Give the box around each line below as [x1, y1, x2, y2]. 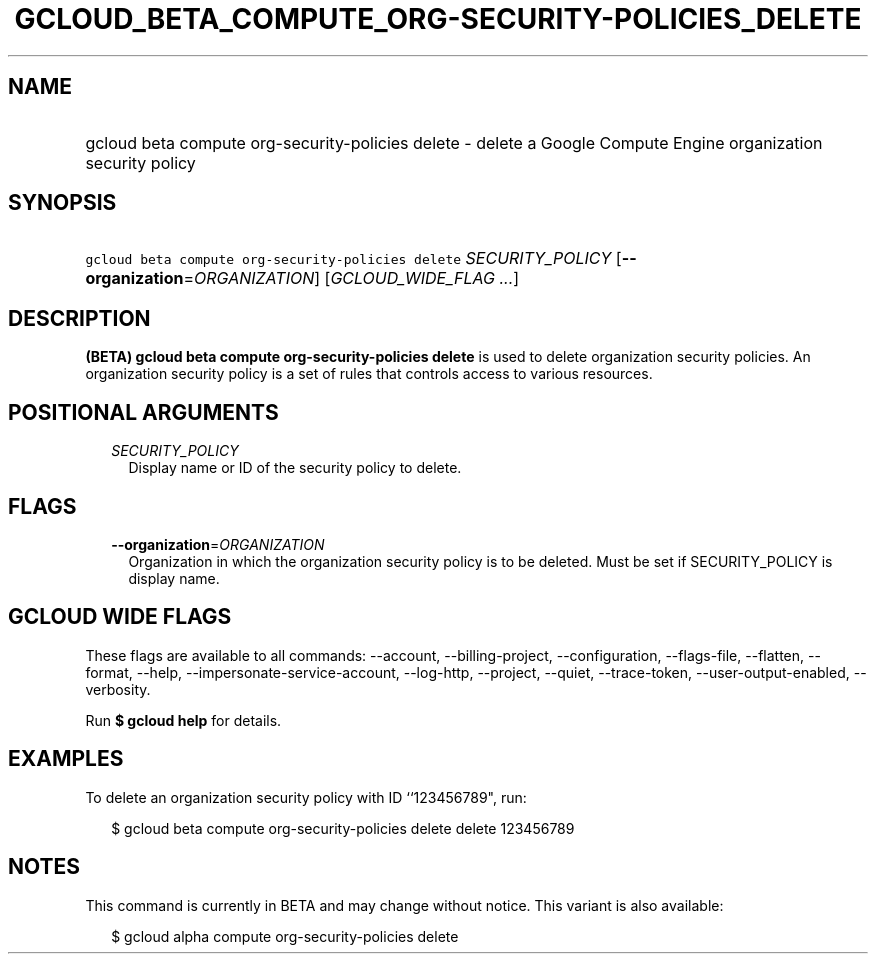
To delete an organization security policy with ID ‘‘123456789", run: [85, 788, 527, 806]
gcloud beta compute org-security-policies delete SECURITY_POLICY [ [85, 248, 622, 269]
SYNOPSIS [8, 190, 117, 216]
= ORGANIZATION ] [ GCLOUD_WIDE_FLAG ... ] [183, 268, 520, 289]
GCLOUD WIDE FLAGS [8, 604, 232, 630]
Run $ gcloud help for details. [85, 711, 282, 729]
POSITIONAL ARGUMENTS [8, 399, 279, 425]
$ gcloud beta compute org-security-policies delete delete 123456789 [111, 819, 575, 837]
